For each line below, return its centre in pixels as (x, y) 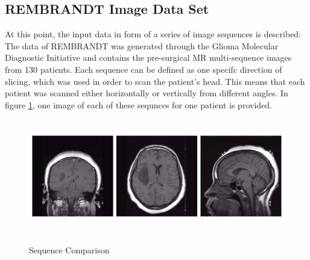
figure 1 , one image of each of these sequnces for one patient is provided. (138, 104)
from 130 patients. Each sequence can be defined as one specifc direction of (144, 69)
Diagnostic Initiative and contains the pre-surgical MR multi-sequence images (148, 57)
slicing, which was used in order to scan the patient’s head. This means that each (155, 81)
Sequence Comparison (69, 249)
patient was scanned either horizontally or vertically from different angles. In (147, 93)
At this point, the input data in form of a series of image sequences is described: (153, 34)
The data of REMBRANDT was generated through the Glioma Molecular (142, 45)
